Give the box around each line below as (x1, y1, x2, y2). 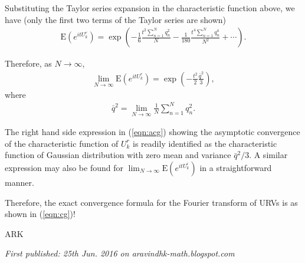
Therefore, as (5, 57, 52, 70)
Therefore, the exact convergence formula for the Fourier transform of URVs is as (5, 196, 298, 208)
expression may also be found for (5, 161, 123, 173)
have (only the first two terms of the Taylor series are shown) (5, 13, 227, 25)
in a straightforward (199, 161, 272, 173)
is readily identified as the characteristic (133, 137, 277, 149)
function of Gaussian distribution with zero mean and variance (5, 149, 231, 161)
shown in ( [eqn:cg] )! (5, 208, 76, 220)
